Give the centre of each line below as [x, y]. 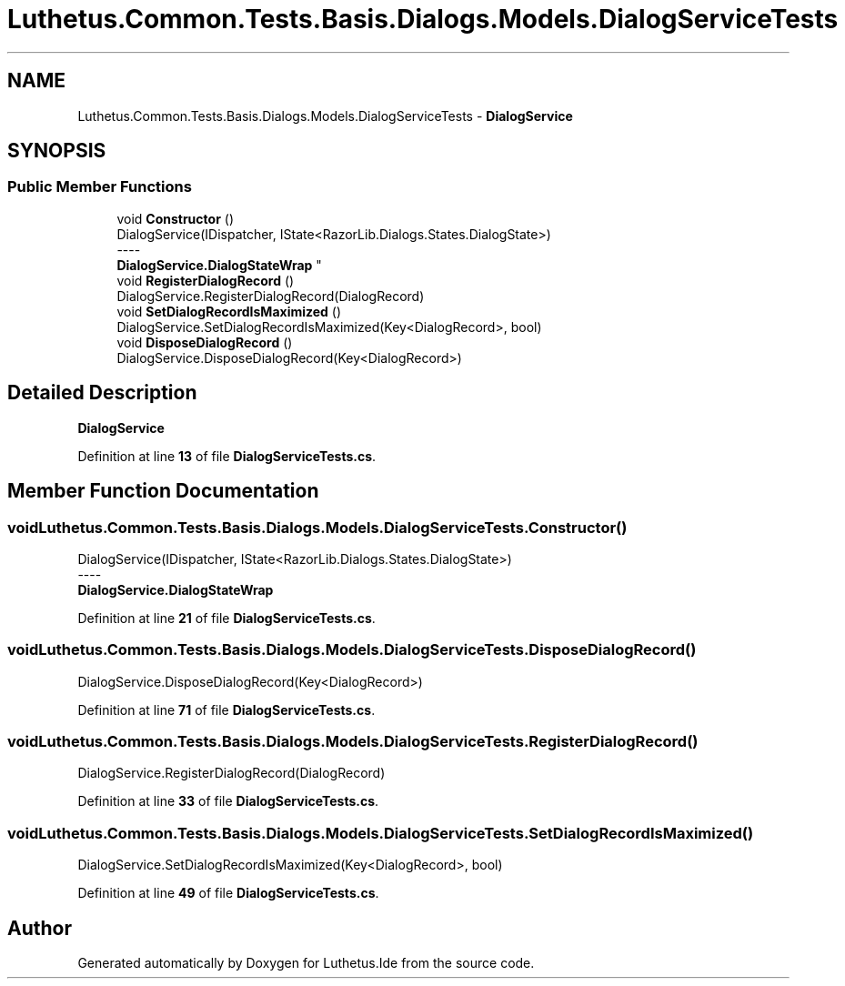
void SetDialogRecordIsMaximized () [229, 311]
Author [40, 928]
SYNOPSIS [57, 151]
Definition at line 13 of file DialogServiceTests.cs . [227, 456]
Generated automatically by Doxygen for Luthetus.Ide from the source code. [306, 962]
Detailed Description [102, 393]
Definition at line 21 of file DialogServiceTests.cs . [226, 618]
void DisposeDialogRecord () [205, 342]
